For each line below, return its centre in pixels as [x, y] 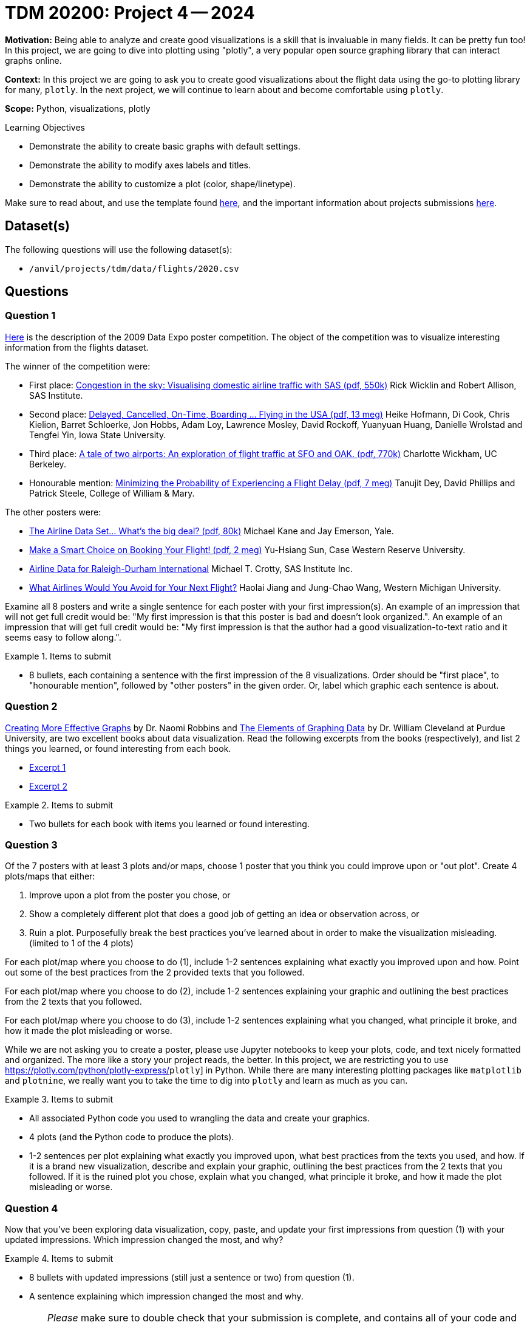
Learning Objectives [45, 127]
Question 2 [31, 707]
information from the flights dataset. [77, 347]
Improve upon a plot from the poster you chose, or [130, 895]
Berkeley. [48, 464]
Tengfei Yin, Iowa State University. [98, 435]
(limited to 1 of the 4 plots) [81, 943]
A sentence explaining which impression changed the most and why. [166, 1296]
